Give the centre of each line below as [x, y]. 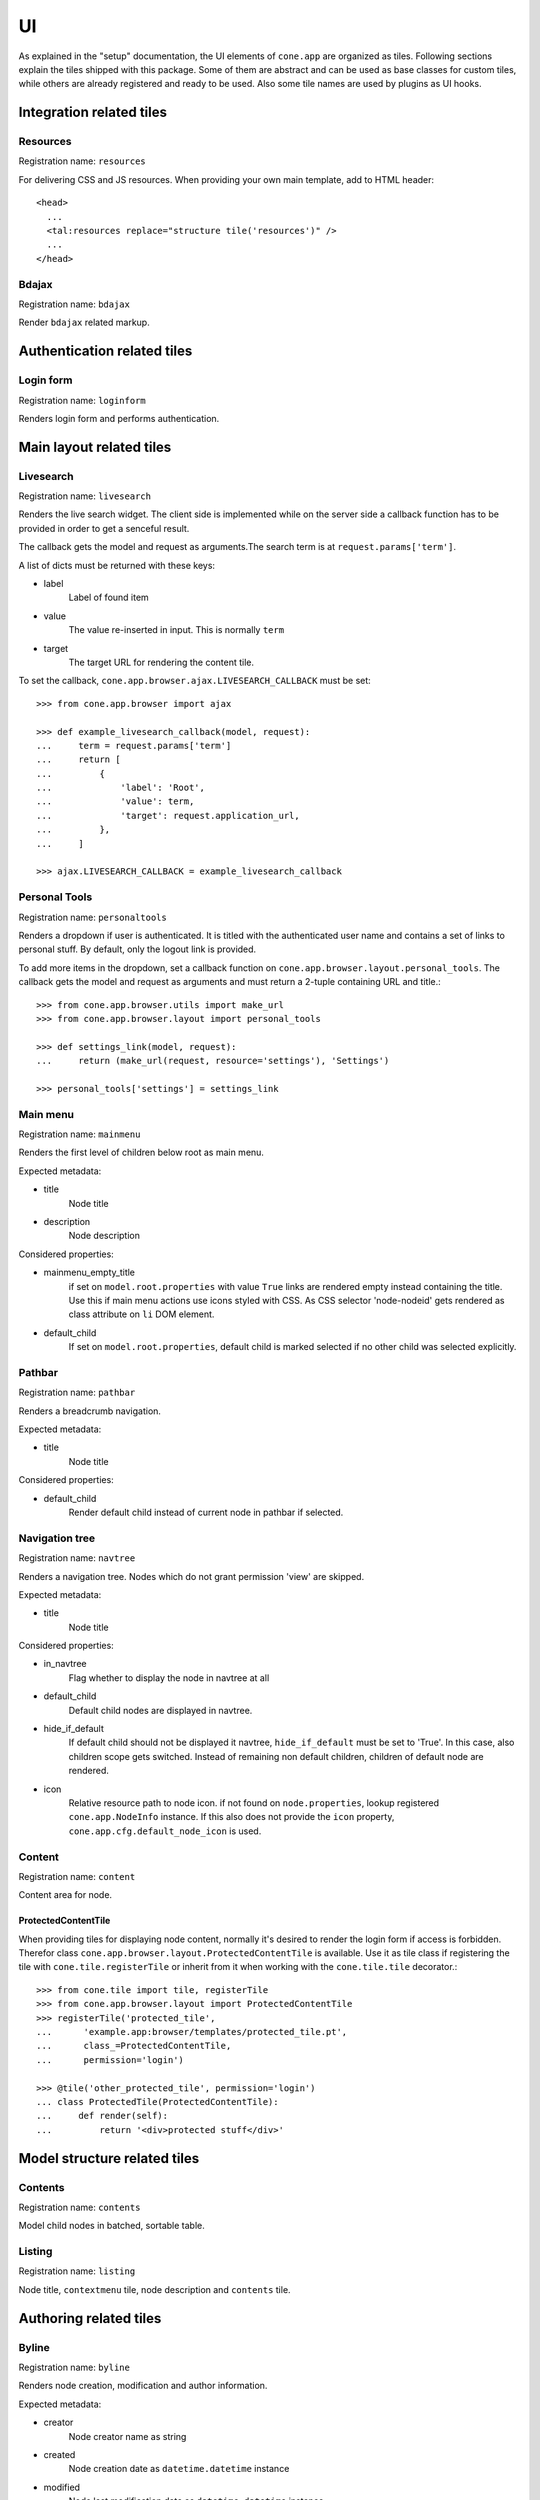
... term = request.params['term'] [134, 745]
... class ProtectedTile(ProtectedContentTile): [157, 2101]
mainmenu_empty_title [89, 1272]
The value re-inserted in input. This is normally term [176, 630]
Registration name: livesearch [85, 496]
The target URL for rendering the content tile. [161, 662]
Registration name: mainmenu [79, 1134]
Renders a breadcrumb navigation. [90, 1411]
